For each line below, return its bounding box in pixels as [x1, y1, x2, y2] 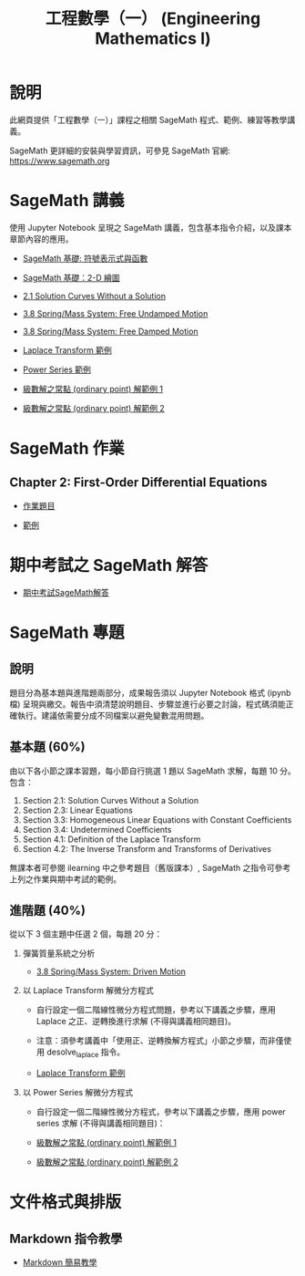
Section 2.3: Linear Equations [22, 804, 134, 815]
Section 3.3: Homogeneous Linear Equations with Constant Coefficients [22, 814, 292, 825]
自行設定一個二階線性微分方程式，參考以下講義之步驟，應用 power [36, 1106, 286, 1117]
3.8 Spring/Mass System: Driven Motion [36, 966, 187, 977]
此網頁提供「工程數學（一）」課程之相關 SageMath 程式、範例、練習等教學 [9, 114, 288, 125]
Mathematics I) [95, 28, 211, 49]
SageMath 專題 [9, 622, 125, 643]
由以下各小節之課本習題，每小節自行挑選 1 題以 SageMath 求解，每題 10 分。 [9, 765, 296, 776]
